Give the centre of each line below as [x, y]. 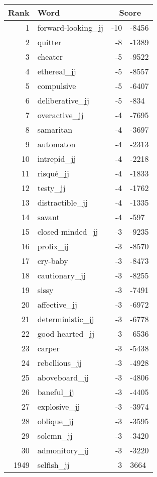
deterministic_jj [66, 319]
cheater [50, 57]
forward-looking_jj [70, 27]
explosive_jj [59, 406]
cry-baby [53, 261]
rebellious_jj [59, 363]
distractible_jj [62, 202]
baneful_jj [56, 392]
